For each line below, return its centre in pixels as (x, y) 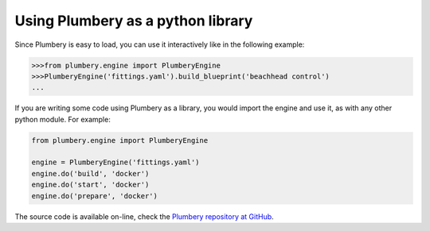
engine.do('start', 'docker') (90, 185)
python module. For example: (63, 119)
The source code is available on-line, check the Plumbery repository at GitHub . (144, 216)
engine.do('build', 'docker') (90, 173)
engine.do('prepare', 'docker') (95, 196)
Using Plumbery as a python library (134, 21)
